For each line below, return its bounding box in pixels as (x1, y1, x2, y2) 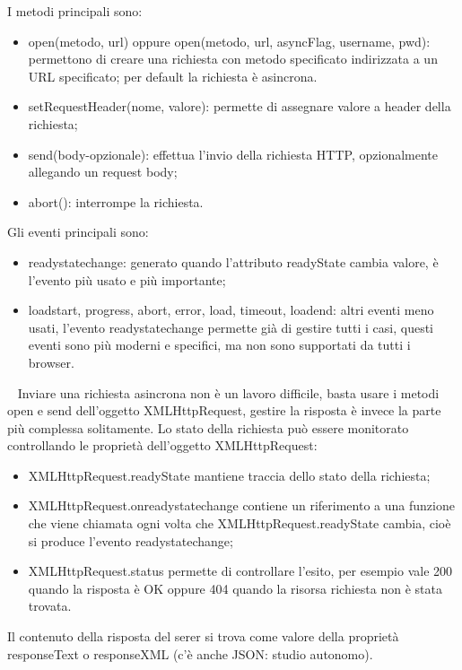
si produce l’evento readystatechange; (28, 531, 233, 550)
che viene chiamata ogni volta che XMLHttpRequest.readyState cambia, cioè (28, 514, 451, 533)
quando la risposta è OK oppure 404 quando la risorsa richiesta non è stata (28, 579, 442, 597)
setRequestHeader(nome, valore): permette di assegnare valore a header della (28, 97, 451, 116)
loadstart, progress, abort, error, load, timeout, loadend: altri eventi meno (28, 300, 434, 319)
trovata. (28, 596, 72, 615)
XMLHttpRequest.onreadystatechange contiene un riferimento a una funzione (28, 496, 455, 515)
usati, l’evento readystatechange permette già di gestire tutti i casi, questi (28, 318, 433, 336)
